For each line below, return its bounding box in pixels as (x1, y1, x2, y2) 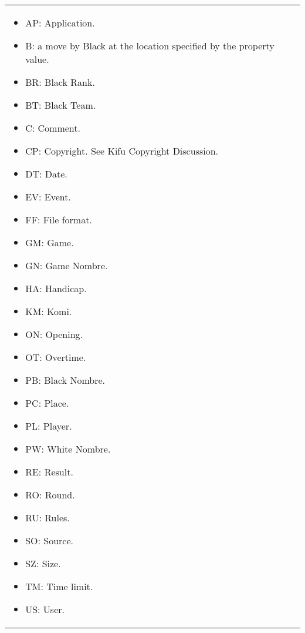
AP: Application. (25, 16, 95, 29)
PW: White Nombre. (25, 442, 111, 456)
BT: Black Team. (25, 98, 96, 112)
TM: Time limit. (25, 580, 93, 593)
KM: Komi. (25, 304, 72, 318)
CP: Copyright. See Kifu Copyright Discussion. (25, 144, 219, 158)
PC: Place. (25, 396, 69, 410)
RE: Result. (25, 465, 73, 478)
